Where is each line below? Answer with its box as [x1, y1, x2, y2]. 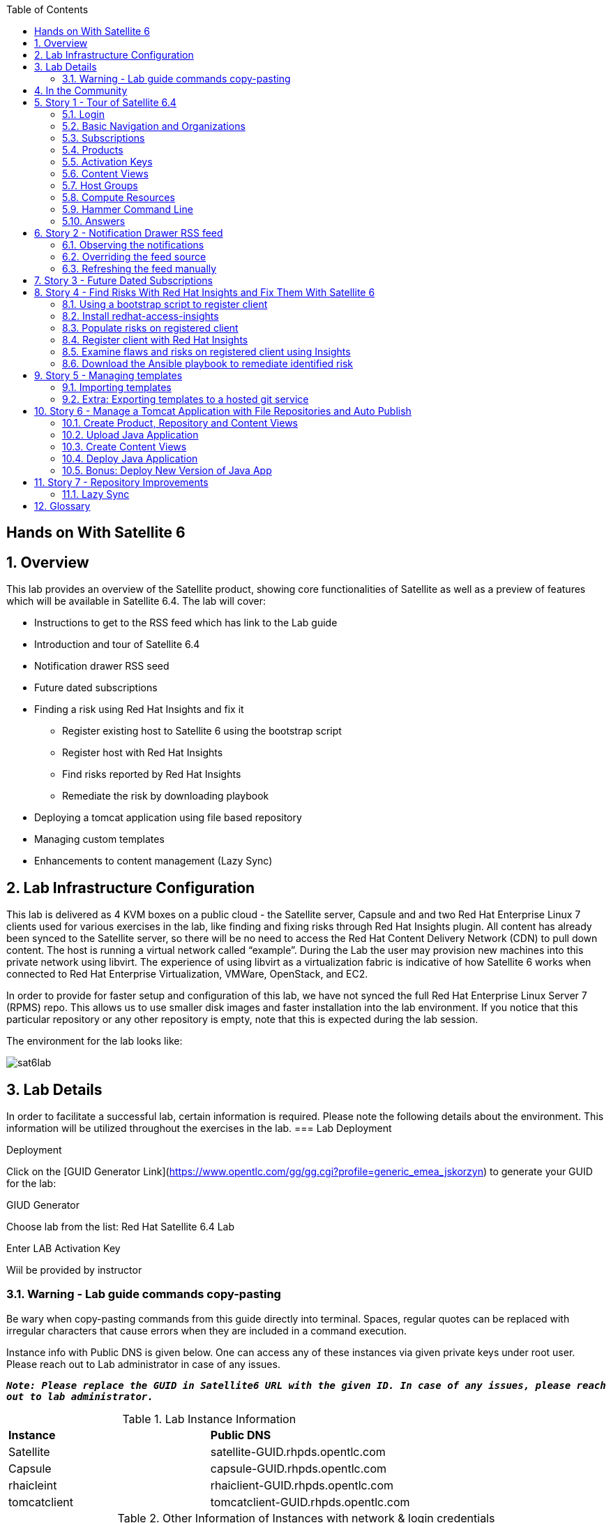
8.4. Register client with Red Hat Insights [62, 334, 248, 346]
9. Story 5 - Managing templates [34, 369, 183, 381]
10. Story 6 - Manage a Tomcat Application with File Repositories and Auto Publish [34, 405, 412, 417]
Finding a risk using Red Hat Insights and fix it [34, 703, 244, 716]
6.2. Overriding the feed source [62, 251, 206, 263]
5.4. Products [62, 144, 123, 156]
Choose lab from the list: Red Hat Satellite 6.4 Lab [6, 1220, 235, 1233]
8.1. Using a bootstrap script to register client [62, 298, 268, 310]
